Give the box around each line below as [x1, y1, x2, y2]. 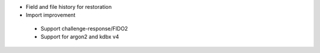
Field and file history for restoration [25, 4, 112, 10]
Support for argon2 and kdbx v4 [40, 33, 120, 41]
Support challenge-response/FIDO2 [40, 25, 129, 32]
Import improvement [25, 12, 76, 19]
